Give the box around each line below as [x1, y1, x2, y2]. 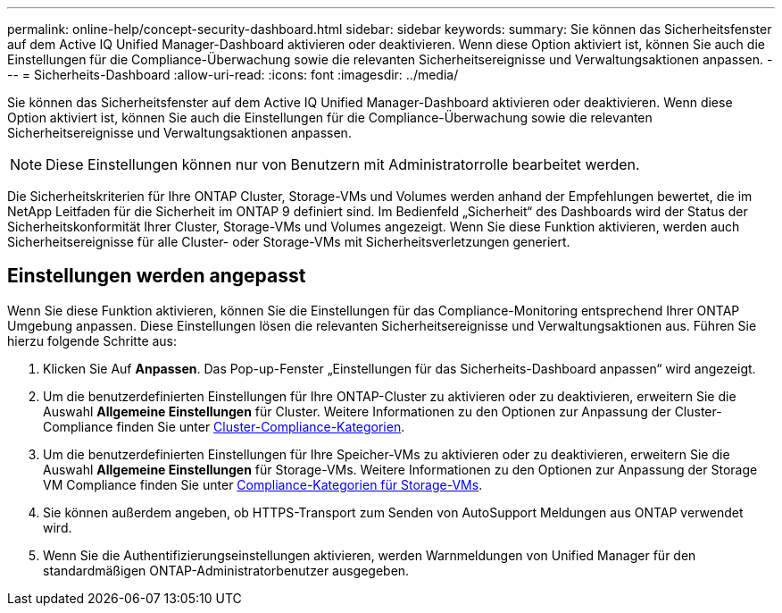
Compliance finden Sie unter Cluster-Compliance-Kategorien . [43, 418, 405, 434]
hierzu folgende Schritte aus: [7, 332, 178, 348]
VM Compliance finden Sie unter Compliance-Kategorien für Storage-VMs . [43, 476, 483, 492]
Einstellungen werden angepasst [7, 265, 306, 288]
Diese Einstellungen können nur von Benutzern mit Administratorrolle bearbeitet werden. [46, 155, 640, 173]
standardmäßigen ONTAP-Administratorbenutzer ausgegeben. [43, 562, 410, 578]
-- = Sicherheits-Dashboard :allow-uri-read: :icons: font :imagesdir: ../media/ [7, 67, 459, 82]
